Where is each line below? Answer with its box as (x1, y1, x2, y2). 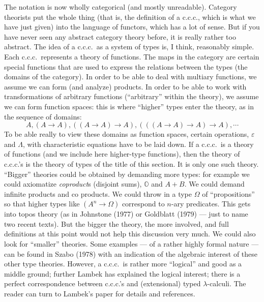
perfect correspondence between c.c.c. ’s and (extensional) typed (4, 278, 201, 289)
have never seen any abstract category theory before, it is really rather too (4, 31, 236, 42)
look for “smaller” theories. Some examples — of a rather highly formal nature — (4, 238, 259, 249)
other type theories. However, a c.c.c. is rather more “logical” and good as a (4, 258, 242, 269)
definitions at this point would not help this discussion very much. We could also (4, 228, 256, 239)
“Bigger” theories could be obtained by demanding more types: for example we (4, 168, 250, 179)
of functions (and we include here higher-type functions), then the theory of (4, 148, 240, 159)
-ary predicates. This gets (171, 198, 251, 209)
